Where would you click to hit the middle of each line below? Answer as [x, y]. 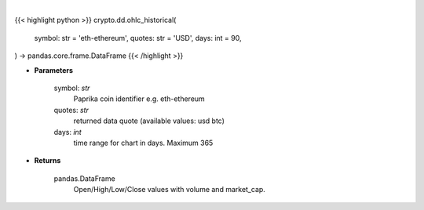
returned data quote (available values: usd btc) [149, 121]
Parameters [54, 70]
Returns [48, 161]
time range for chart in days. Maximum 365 [143, 143]
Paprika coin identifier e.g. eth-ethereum [139, 99]
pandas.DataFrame [84, 178]
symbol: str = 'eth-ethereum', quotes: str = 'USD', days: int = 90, [138, 38]
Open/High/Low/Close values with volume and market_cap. [170, 190]
